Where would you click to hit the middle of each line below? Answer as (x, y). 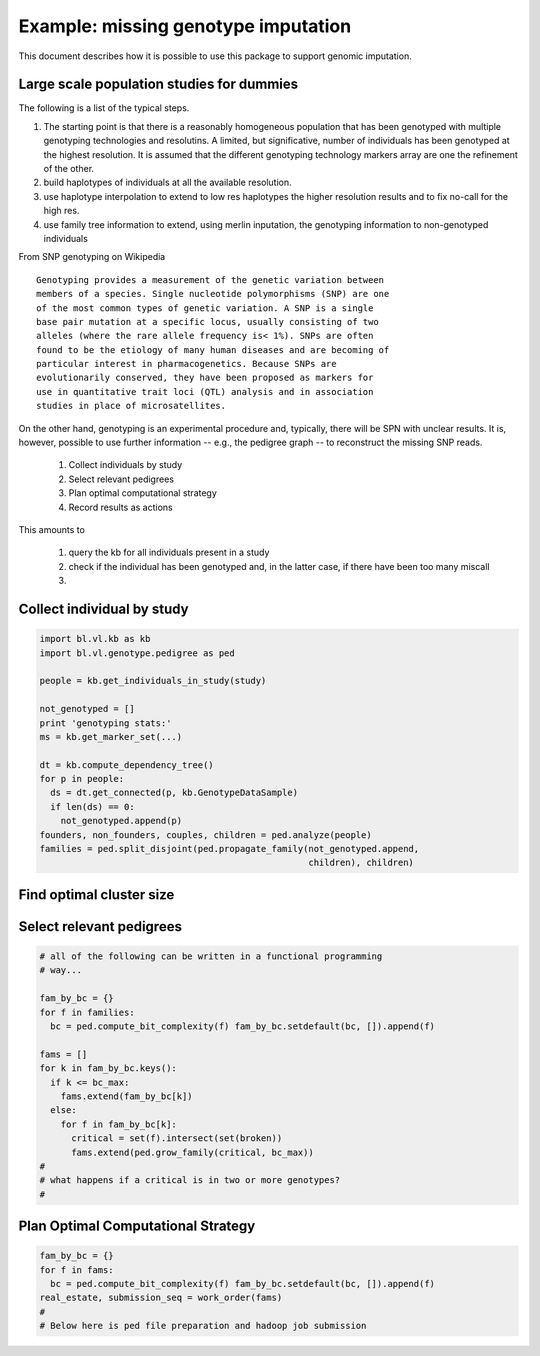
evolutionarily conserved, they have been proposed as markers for (205, 378)
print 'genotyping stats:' (105, 723)
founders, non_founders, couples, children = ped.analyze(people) (205, 834)
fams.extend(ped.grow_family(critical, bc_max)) (192, 1152)
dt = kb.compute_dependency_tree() (126, 764)
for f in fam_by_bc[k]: (118, 1124)
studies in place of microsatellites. (131, 406)
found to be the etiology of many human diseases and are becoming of (213, 349)
